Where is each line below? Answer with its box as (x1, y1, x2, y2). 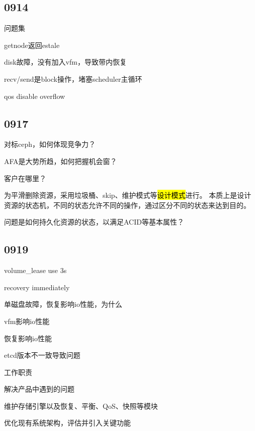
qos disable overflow (4, 90, 65, 101)
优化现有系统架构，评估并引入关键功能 (4, 417, 131, 428)
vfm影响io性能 (4, 315, 50, 326)
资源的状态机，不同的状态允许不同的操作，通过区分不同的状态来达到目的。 (4, 199, 250, 210)
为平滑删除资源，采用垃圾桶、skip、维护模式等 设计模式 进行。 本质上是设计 (4, 190, 251, 200)
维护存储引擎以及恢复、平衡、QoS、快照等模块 (4, 400, 158, 411)
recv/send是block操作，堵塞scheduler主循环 (4, 73, 142, 84)
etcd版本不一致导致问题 (4, 350, 80, 360)
